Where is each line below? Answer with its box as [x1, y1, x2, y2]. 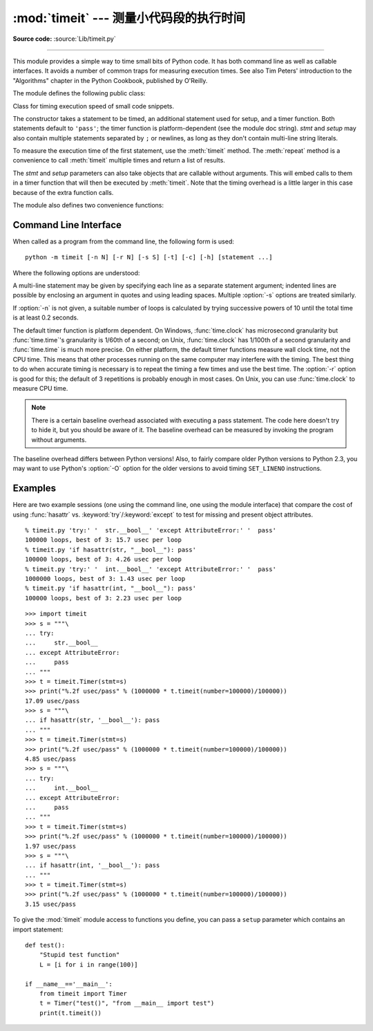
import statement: [12, 925, 64, 934]
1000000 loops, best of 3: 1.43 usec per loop [25, 575, 186, 582]
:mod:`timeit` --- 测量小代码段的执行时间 [12, 10, 246, 26]
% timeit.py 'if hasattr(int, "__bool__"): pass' [25, 584, 197, 593]
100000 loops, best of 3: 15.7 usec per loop [25, 536, 182, 544]
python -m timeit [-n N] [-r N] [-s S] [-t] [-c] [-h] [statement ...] [25, 253, 273, 261]
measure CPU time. [12, 384, 68, 392]
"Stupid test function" [39, 951, 120, 959]
